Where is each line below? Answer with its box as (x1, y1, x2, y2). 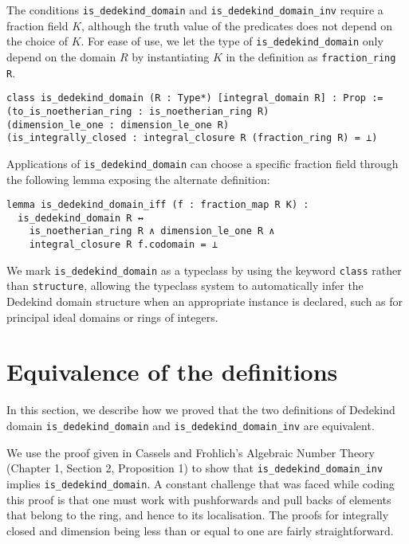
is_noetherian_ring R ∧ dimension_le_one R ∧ (29, 225, 275, 237)
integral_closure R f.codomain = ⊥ (29, 239, 218, 251)
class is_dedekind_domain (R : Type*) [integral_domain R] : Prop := (6, 92, 383, 104)
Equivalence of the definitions (6, 355, 338, 388)
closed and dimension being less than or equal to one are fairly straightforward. (6, 522, 394, 538)
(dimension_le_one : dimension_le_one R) (6, 119, 230, 131)
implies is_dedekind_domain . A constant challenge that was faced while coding (6, 475, 395, 491)
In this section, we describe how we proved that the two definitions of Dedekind (6, 401, 395, 418)
